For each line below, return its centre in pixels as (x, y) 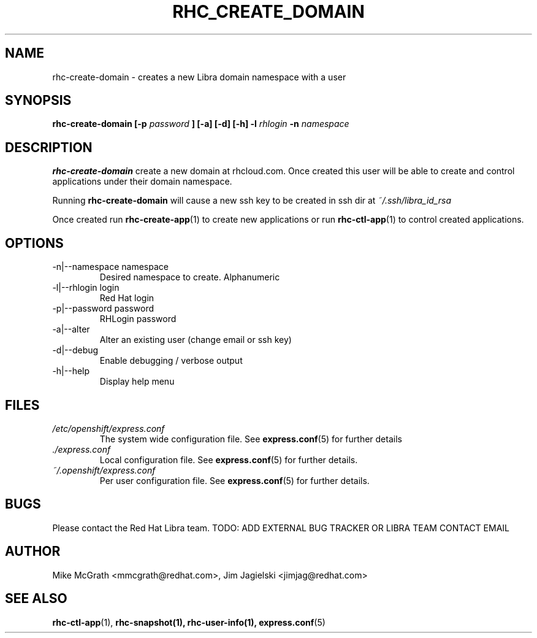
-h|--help (71, 371)
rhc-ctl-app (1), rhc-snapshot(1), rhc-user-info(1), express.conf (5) (189, 622)
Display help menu (137, 382)
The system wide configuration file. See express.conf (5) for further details (251, 439)
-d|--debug (75, 350)
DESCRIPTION (49, 147)
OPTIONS (34, 243)
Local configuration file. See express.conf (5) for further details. (229, 459)
